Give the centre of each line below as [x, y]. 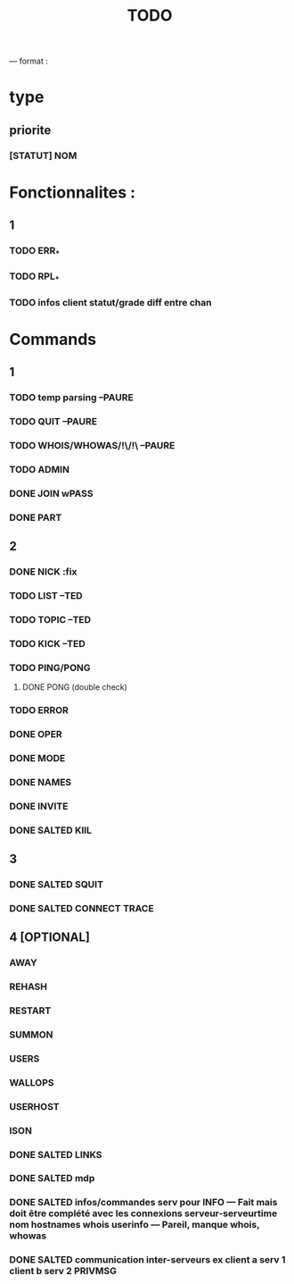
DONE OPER [36, 734]
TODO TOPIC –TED [50, 619]
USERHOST [34, 1106]
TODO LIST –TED [46, 595]
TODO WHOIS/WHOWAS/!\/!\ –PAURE [92, 445]
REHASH [28, 986]
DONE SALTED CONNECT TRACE [82, 908]
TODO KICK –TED [48, 643]
